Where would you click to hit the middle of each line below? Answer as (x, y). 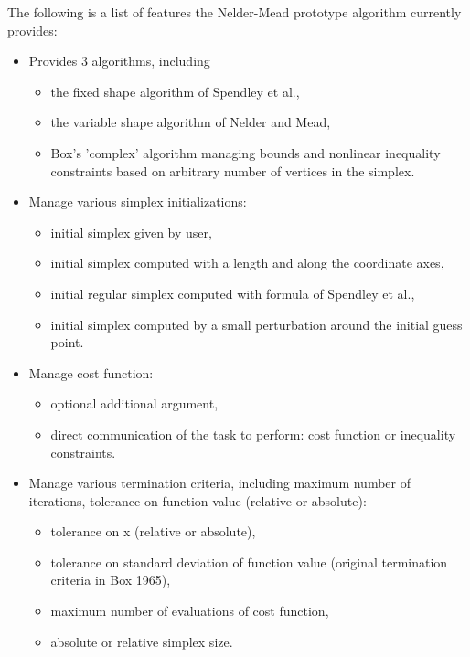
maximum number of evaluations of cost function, (190, 611)
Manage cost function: (91, 372)
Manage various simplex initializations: (138, 201)
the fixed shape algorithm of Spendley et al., (175, 91)
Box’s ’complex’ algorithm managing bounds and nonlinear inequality (246, 152)
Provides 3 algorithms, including (119, 61)
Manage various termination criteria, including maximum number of (219, 483)
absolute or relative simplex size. (142, 641)
